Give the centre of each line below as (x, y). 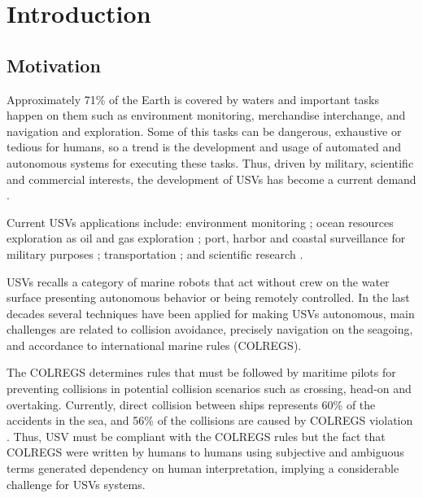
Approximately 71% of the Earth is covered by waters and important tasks (193, 99)
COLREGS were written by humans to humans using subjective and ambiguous (205, 452)
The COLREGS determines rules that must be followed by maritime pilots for (201, 372)
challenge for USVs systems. (76, 484)
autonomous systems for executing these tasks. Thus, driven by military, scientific (210, 162)
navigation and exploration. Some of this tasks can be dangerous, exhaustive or (204, 131)
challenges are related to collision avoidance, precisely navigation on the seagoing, (210, 329)
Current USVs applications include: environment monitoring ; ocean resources (200, 222)
